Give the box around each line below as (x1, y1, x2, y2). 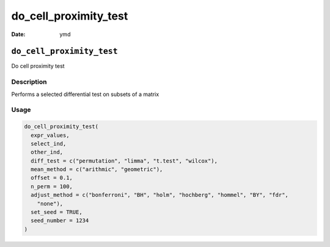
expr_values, (31, 131, 70, 139)
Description (11, 78, 47, 86)
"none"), (37, 200, 64, 207)
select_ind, (31, 140, 67, 147)
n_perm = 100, (31, 183, 73, 190)
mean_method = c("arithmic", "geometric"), (31, 166, 163, 173)
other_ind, (31, 149, 64, 156)
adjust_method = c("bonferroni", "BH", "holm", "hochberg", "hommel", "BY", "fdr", (31, 191, 288, 199)
